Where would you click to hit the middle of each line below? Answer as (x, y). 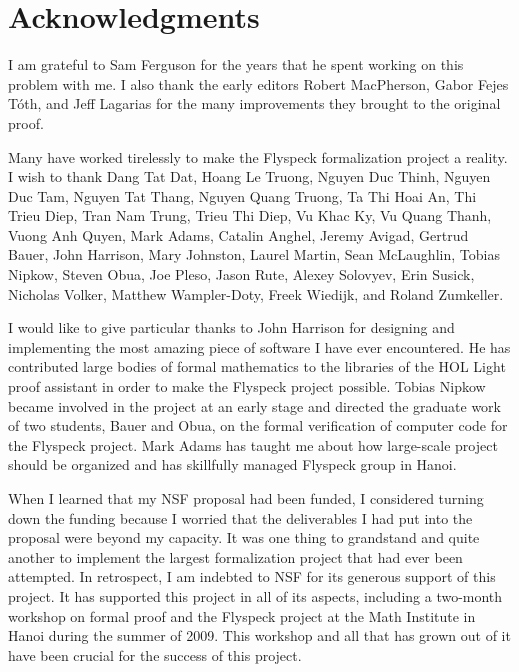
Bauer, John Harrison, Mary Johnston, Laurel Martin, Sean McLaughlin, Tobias (254, 254)
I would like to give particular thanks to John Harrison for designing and (231, 327)
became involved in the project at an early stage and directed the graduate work (254, 405)
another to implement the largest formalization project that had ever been (235, 556)
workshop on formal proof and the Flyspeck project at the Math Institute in (242, 615)
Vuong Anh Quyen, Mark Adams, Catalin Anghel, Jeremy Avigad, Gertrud (238, 234)
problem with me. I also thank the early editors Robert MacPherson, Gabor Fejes (258, 83)
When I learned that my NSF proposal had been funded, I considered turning (246, 498)
